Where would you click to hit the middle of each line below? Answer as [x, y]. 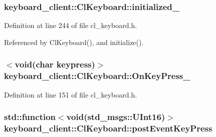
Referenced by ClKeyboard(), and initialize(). [74, 42]
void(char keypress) [55, 64]
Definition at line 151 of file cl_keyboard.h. [71, 94]
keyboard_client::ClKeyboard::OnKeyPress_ [97, 76]
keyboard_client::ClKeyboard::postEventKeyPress [108, 128]
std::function [30, 117]
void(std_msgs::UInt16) [116, 117]
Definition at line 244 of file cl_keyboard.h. [71, 25]
